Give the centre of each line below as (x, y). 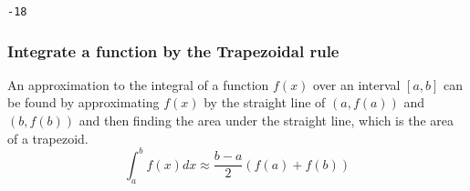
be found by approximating (84, 102)
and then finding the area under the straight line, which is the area (266, 121)
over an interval (357, 84)
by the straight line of (265, 102)
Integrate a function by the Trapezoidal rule (173, 50)
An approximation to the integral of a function (138, 84)
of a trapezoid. (48, 138)
